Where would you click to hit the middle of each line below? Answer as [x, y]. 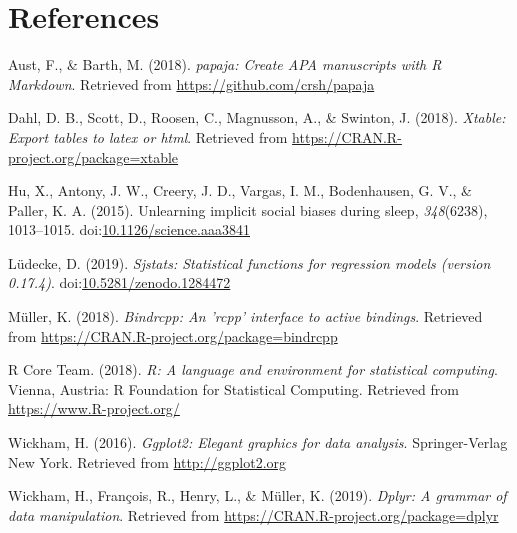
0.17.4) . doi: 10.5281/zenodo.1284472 [119, 282]
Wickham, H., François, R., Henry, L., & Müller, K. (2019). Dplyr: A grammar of [257, 495]
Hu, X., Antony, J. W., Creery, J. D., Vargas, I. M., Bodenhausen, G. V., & [240, 190]
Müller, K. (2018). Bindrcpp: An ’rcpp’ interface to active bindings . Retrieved [245, 316]
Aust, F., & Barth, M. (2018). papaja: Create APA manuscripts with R [225, 64]
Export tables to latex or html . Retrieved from [148, 136]
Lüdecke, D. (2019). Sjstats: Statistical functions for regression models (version [249, 262]
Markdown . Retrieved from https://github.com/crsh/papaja [191, 83]
